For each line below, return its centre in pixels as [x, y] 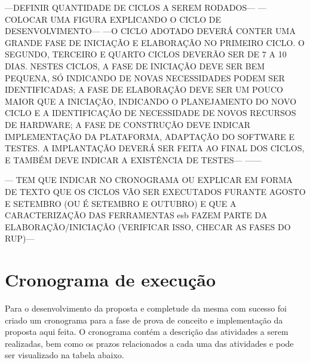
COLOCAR [26, 19]
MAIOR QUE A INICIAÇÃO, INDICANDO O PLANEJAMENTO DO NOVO [151, 101]
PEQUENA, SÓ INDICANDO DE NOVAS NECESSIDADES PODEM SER [145, 77]
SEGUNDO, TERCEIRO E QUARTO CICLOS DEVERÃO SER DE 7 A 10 [146, 54]
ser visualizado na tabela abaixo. [65, 355]
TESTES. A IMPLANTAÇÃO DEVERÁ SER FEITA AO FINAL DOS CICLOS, [155, 148]
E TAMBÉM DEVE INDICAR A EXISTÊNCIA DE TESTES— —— [133, 159]
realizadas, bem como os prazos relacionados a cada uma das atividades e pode [149, 343]
